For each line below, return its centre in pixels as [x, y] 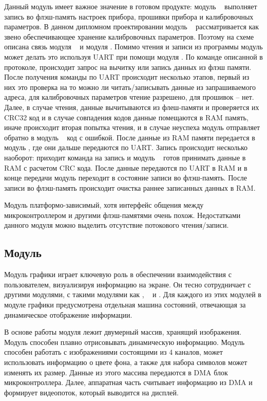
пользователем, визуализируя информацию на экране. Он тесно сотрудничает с [128, 284]
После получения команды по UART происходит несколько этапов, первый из [127, 77]
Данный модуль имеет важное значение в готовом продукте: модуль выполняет [131, 6]
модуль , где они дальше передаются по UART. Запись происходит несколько [126, 147]
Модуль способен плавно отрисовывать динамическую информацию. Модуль [125, 342]
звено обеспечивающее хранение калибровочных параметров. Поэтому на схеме [129, 36]
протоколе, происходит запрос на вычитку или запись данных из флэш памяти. [128, 67]
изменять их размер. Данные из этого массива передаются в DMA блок [116, 372]
